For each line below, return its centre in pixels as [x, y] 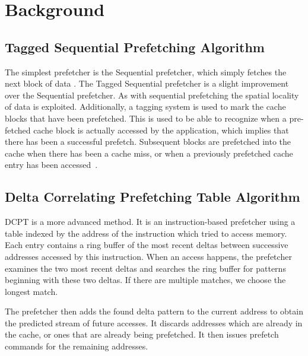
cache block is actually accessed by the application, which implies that [161, 130]
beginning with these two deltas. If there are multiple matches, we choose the [145, 280]
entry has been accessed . [51, 165]
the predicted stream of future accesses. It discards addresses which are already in [154, 322]
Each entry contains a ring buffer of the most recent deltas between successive [147, 245]
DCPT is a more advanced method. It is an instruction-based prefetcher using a [150, 222]
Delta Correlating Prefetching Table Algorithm [153, 197]
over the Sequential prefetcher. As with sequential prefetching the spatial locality [152, 95]
